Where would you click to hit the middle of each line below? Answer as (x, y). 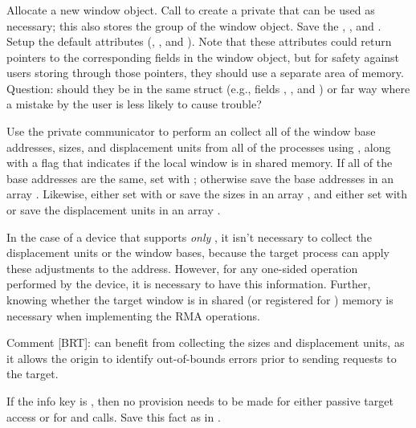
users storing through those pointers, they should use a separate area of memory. (205, 73)
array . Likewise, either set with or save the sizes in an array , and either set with (207, 194)
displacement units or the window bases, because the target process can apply (198, 253)
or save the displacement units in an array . (114, 210)
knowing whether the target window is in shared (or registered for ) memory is (200, 300)
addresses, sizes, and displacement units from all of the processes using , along (199, 147)
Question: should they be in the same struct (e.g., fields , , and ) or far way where (208, 88)
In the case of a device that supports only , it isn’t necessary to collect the (189, 236)
